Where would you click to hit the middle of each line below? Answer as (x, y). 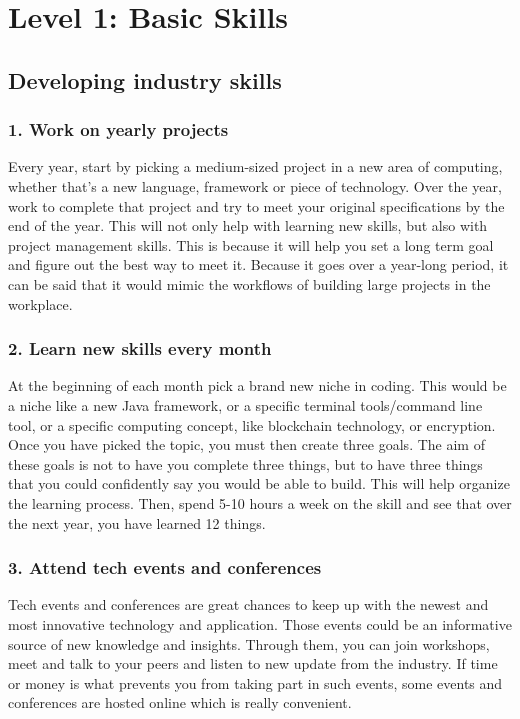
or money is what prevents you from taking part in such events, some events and (255, 682)
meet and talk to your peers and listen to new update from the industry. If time (253, 663)
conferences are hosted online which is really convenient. (180, 702)
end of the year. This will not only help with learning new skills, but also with (248, 225)
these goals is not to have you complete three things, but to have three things (245, 463)
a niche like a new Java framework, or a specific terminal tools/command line (245, 404)
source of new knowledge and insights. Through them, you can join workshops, (249, 643)
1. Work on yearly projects (118, 129)
